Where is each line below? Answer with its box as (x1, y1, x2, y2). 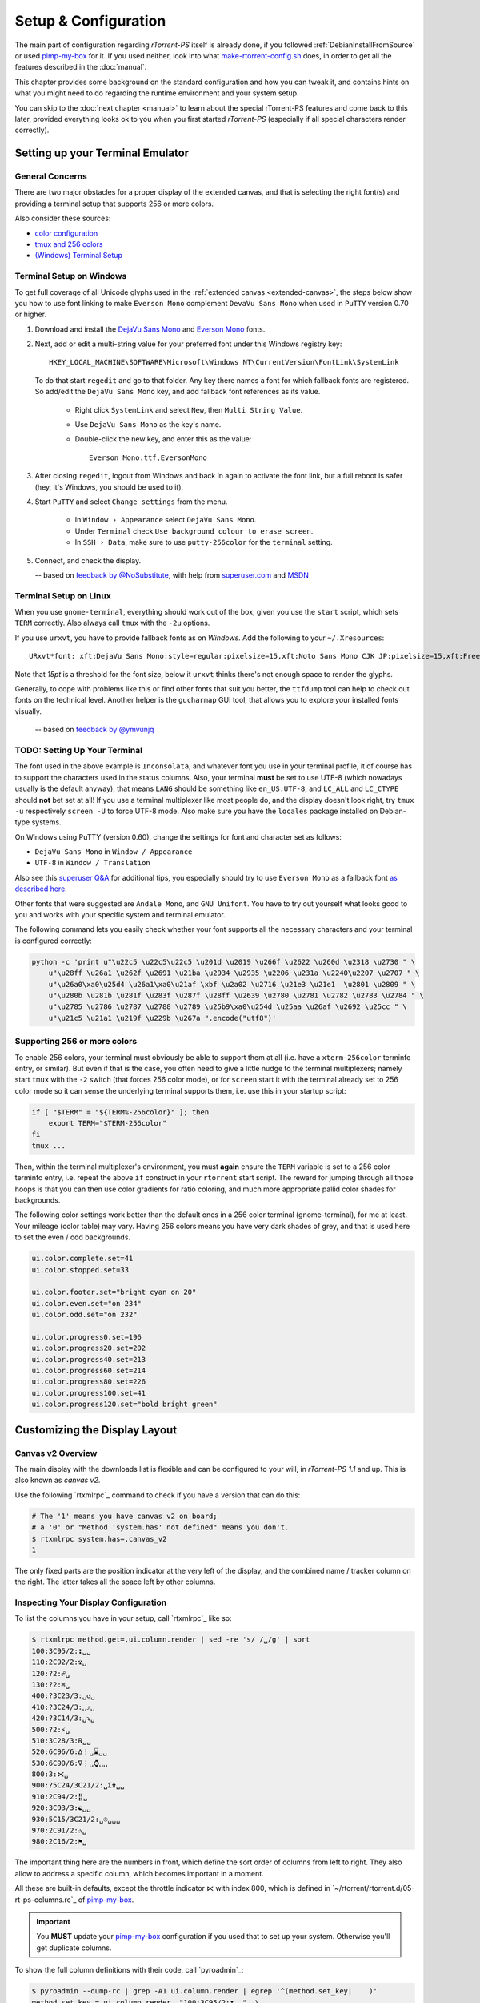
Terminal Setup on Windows (14, 271, 127, 282)
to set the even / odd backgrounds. (14, 1232, 131, 1242)
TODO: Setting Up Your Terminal (14, 744, 143, 756)
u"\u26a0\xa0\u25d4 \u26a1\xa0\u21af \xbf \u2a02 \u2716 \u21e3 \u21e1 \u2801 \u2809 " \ (48, 980, 416, 989)
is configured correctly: (14, 936, 92, 945)
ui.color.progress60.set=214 (31, 1366, 146, 1376)
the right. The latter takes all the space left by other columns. (14, 1577, 216, 1586)
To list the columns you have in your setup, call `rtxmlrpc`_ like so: (14, 1614, 232, 1623)
